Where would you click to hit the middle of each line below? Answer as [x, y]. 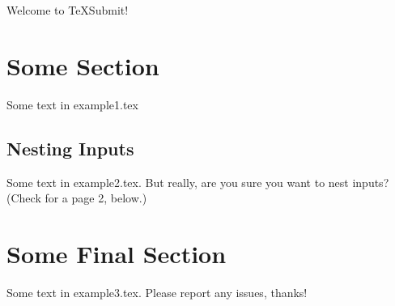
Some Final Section [117, 253]
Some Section [83, 65]
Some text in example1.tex [72, 104]
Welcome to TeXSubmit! [68, 10]
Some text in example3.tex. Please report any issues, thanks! [157, 292]
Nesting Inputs [70, 148]
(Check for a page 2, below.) [77, 198]
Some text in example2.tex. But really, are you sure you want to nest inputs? [198, 182]
